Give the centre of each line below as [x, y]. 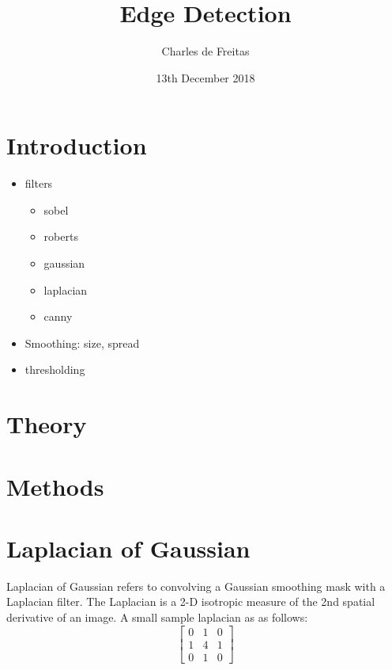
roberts [61, 236]
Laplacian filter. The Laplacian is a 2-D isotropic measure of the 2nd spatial [191, 601]
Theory [47, 424]
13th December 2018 [205, 77]
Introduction [77, 145]
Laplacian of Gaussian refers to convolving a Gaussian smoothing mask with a [196, 586]
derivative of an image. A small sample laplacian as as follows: [157, 617]
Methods [55, 486]
